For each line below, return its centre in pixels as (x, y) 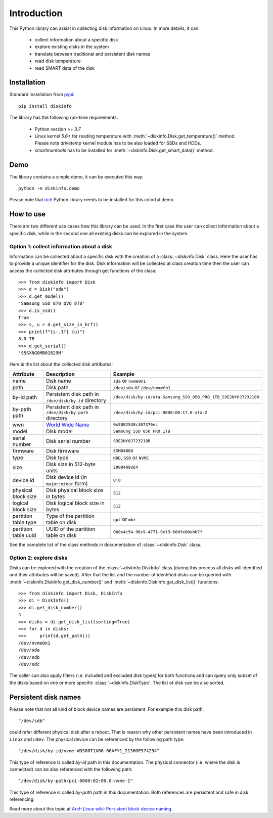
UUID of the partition (71, 529)
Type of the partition (70, 516)
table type (25, 522)
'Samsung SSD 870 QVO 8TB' (52, 304)
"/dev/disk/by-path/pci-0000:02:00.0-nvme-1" (76, 781)
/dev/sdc (29, 664)
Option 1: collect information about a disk (61, 246)
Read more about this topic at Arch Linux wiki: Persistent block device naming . (91, 808)
